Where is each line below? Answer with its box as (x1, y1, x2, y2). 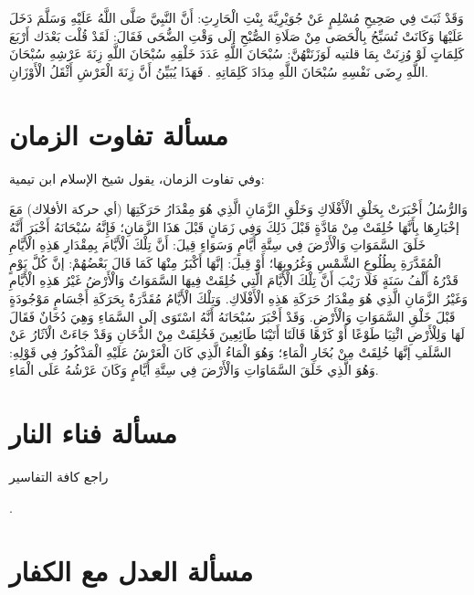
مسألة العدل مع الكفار (9, 551, 253, 589)
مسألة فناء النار (9, 414, 177, 452)
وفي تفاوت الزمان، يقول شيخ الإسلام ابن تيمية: (9, 168, 265, 187)
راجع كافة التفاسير (9, 467, 109, 486)
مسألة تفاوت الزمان (9, 115, 228, 153)
